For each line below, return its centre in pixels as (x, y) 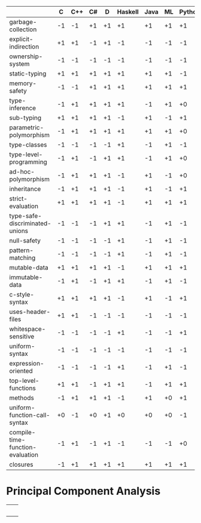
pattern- (22, 250)
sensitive (22, 336)
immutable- (26, 277)
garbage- (23, 22)
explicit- (21, 39)
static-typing (28, 73)
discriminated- (31, 223)
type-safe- (25, 216)
